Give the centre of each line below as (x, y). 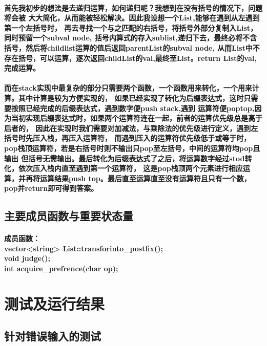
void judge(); (27, 258)
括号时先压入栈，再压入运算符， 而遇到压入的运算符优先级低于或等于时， (128, 138)
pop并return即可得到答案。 (51, 188)
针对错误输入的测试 (53, 336)
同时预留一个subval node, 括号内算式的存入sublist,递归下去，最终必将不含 (130, 38)
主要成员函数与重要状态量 (69, 216)
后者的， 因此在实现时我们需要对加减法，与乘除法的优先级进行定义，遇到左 (131, 128)
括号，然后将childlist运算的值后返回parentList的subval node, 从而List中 (128, 47)
